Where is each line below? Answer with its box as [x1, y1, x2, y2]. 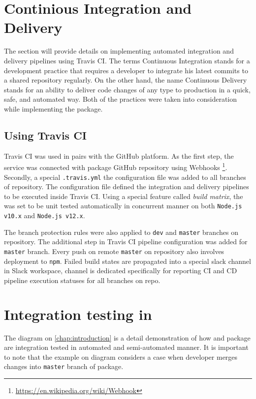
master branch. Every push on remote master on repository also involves [4, 246, 224, 256]
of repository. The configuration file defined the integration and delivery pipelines [4, 181, 249, 192]
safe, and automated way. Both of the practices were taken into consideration [4, 94, 237, 104]
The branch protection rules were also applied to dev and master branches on [4, 227, 238, 237]
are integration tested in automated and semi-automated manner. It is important [4, 342, 249, 352]
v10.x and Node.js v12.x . [4, 210, 85, 221]
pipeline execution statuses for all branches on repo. [4, 275, 160, 285]
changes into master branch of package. [4, 361, 124, 371]
